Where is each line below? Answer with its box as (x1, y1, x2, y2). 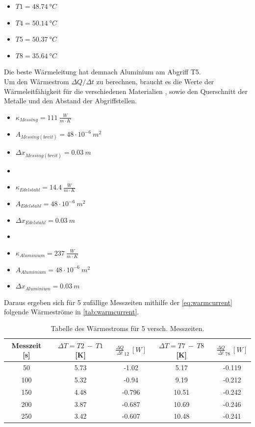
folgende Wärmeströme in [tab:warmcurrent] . (4, 307, 139, 317)
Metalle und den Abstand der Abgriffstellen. (4, 95, 137, 106)
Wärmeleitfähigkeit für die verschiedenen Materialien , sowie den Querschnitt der (4, 86, 248, 96)
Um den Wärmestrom (4, 76, 69, 86)
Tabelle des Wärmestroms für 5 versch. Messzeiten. (51, 323, 204, 333)
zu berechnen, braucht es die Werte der (96, 76, 214, 86)
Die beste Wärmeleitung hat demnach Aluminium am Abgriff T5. (4, 67, 201, 77)
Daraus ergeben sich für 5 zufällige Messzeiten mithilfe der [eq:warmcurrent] (4, 297, 232, 307)
